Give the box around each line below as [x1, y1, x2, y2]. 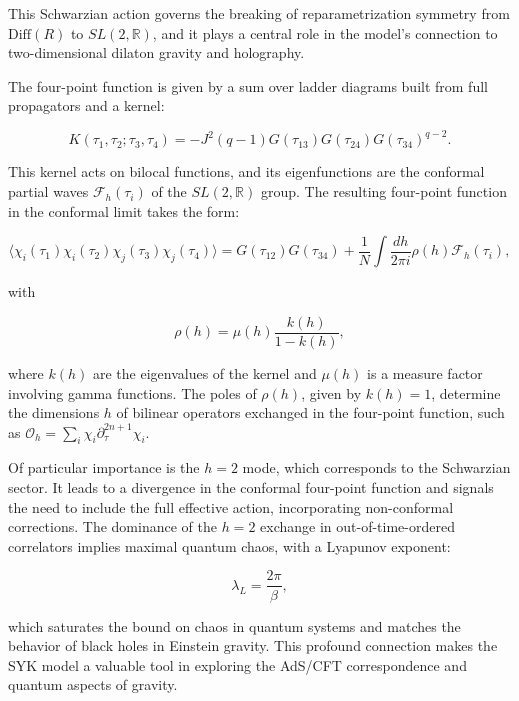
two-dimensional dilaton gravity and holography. [8, 42, 305, 63]
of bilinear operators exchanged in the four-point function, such [116, 402, 505, 423]
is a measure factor [367, 362, 483, 383]
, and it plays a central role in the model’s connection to [152, 22, 498, 43]
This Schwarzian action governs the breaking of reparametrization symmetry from [8, 3, 510, 23]
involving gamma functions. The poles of [8, 382, 257, 403]
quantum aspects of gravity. [8, 674, 178, 695]
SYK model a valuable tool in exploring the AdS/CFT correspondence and [8, 654, 467, 675]
